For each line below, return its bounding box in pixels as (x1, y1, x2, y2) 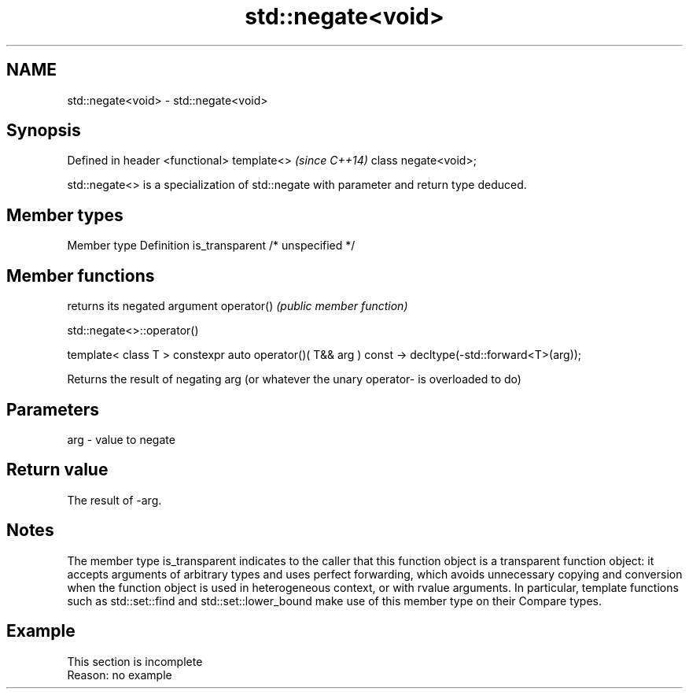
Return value (6, 460, 109, 480)
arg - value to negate (67, 432, 175, 446)
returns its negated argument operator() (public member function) (67, 299, 408, 313)
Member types (6, 205, 123, 225)
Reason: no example (67, 667, 172, 682)
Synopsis (6, 120, 81, 141)
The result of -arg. (67, 493, 162, 507)
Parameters (6, 399, 99, 420)
